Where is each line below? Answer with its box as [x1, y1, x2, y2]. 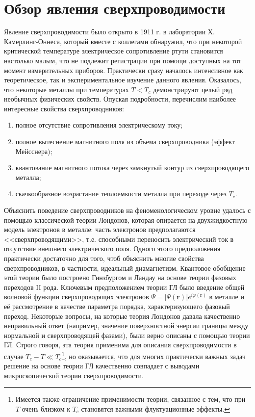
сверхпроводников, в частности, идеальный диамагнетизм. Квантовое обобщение [4, 262, 246, 273]
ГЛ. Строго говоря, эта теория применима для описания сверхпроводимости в [4, 339, 237, 350]
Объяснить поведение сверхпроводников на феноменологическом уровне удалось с [4, 205, 251, 215]
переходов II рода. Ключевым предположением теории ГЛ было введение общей [4, 282, 245, 292]
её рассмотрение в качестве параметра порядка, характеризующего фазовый [4, 301, 230, 311]
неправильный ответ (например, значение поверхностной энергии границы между [4, 320, 249, 331]
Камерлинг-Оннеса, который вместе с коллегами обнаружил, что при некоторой [4, 36, 242, 46]
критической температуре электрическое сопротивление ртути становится [4, 46, 223, 56]
